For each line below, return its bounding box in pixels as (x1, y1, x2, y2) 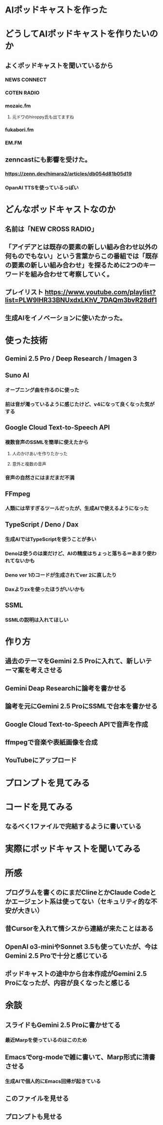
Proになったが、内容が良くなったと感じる (5, 979, 130, 987)
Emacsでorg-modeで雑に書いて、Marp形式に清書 (5, 1053, 156, 1061)
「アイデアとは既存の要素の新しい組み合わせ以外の (5, 243, 158, 251)
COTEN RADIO (5, 89, 40, 96)
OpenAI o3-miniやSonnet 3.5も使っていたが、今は (5, 943, 158, 951)
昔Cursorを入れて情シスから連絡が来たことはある (5, 925, 154, 933)
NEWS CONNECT (5, 76, 47, 83)
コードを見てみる (5, 801, 74, 812)
